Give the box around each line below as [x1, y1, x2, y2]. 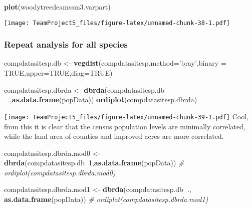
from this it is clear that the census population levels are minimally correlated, [4, 121, 245, 131]
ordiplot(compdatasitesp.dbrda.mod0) [4, 167, 116, 177]
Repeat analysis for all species [4, 38, 128, 51]
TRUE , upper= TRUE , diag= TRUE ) [4, 68, 113, 78]
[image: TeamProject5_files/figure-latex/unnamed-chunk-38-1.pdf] [4, 19, 230, 27]
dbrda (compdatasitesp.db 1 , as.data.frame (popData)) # [4, 157, 184, 168]
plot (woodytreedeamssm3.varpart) [4, 2, 111, 12]
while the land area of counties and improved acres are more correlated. [4, 131, 224, 141]
